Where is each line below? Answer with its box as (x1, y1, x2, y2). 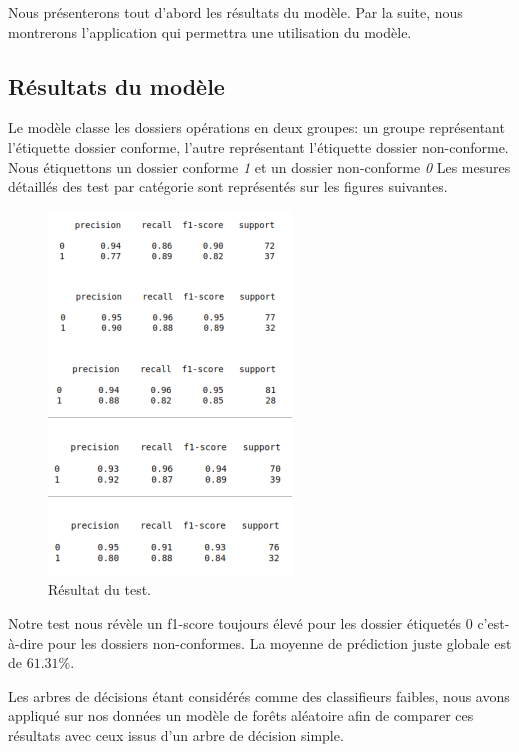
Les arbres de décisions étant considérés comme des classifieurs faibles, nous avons (8, 685, 510, 706)
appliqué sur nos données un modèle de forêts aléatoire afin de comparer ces (8, 705, 474, 726)
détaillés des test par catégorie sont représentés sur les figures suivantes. (8, 176, 448, 197)
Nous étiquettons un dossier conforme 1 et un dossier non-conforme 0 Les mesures (8, 156, 511, 177)
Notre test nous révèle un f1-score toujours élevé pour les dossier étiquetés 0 (8, 612, 473, 633)
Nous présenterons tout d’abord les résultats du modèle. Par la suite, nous (8, 2, 463, 22)
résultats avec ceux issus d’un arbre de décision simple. (8, 724, 344, 745)
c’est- (477, 612, 510, 633)
